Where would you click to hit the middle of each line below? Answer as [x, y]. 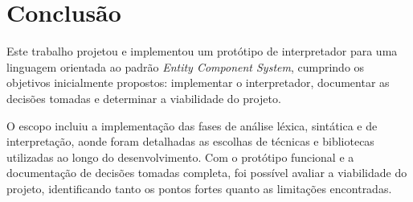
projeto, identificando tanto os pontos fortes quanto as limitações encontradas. [199, 188]
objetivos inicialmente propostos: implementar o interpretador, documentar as [198, 82]
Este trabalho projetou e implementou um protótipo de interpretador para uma [202, 51]
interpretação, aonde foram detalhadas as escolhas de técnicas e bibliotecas [190, 141]
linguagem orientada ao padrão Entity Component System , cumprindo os [186, 66]
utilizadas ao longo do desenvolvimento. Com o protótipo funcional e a [180, 157]
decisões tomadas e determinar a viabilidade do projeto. [144, 98]
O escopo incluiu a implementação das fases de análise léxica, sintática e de [192, 125]
